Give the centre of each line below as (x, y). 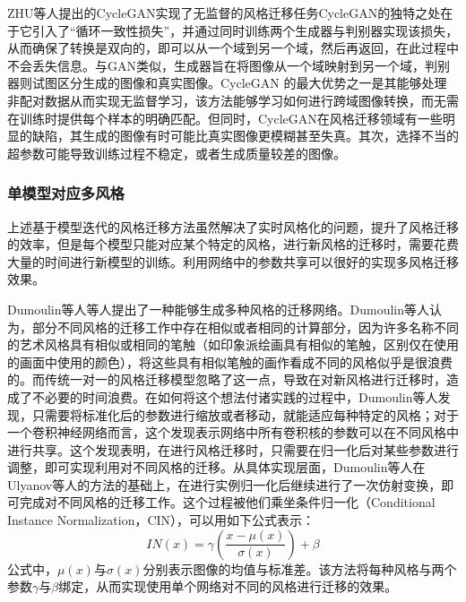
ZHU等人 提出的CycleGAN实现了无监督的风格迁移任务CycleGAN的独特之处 (224, 13)
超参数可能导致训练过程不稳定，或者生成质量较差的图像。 (177, 153)
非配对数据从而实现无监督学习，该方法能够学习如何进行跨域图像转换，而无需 (233, 100)
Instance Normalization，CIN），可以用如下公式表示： (161, 520)
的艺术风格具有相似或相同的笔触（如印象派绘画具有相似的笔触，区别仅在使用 (233, 344)
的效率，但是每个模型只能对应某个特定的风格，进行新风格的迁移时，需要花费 (233, 244)
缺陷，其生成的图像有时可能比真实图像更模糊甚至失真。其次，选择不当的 (245, 136)
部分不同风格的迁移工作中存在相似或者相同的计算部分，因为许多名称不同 (245, 327)
